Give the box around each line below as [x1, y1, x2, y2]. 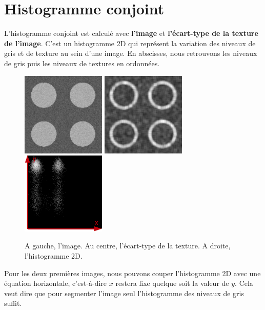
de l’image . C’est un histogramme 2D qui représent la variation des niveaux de [4, 37, 256, 48]
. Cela [235, 278, 253, 288]
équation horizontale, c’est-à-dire [4, 278, 107, 288]
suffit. [4, 298, 22, 308]
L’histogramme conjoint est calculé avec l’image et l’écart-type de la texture [4, 28, 258, 38]
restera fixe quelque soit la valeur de [115, 278, 229, 288]
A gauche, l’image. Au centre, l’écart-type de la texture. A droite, [25, 240, 231, 251]
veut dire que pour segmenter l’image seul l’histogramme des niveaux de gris [4, 287, 244, 298]
